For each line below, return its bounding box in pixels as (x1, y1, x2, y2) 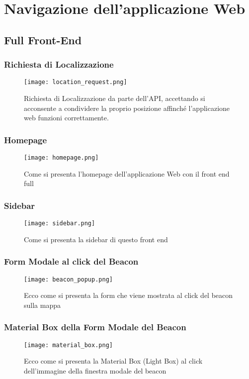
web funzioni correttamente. (24, 112, 109, 123)
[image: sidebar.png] (24, 220, 95, 227)
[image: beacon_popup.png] (24, 276, 113, 283)
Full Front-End (4, 32, 82, 47)
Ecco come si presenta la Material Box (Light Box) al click (24, 356, 203, 366)
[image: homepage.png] (24, 154, 99, 162)
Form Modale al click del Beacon (4, 255, 139, 268)
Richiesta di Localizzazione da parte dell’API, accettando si (24, 93, 205, 103)
